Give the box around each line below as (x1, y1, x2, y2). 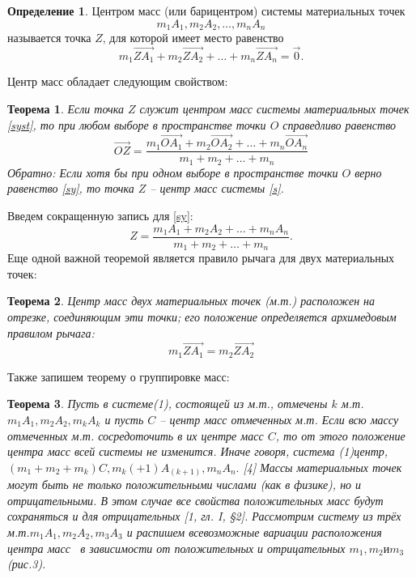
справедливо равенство (282, 116, 397, 133)
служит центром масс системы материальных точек (139, 100, 410, 117)
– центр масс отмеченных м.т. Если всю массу (159, 410, 399, 427)
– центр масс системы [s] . (150, 180, 284, 197)
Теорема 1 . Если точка (7, 100, 124, 117)
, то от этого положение (275, 427, 405, 444)
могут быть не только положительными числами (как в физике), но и (7, 476, 362, 493)
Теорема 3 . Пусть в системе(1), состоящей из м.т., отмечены (7, 395, 328, 412)
